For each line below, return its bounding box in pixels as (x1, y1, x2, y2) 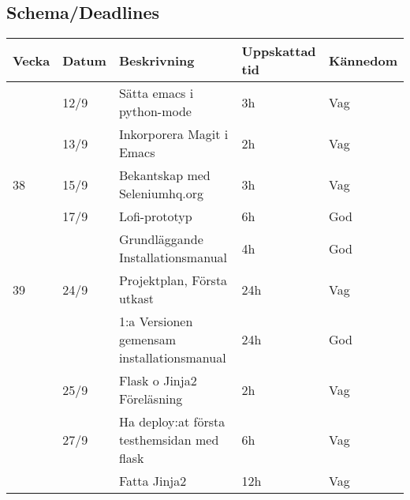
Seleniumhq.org (118, 184, 204, 203)
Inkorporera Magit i (118, 125, 229, 144)
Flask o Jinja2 (118, 371, 197, 390)
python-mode (118, 102, 192, 121)
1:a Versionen (118, 312, 193, 331)
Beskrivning (118, 51, 195, 70)
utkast (118, 289, 154, 308)
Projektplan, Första (118, 271, 228, 290)
